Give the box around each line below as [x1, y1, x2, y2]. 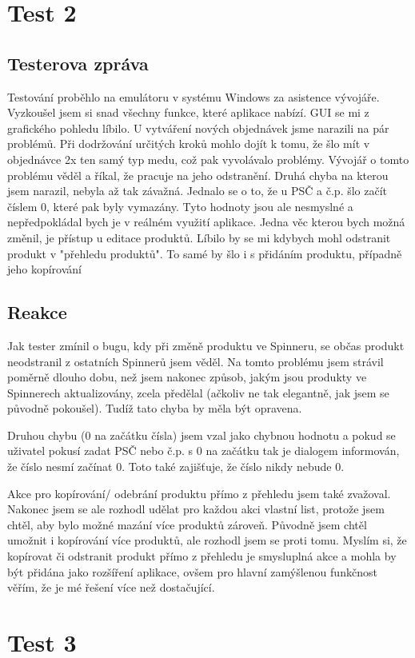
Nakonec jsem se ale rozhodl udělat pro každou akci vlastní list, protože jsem [7, 500, 385, 517]
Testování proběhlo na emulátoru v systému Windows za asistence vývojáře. [7, 88, 380, 105]
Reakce [7, 300, 67, 325]
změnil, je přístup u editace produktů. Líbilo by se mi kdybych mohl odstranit [7, 229, 391, 245]
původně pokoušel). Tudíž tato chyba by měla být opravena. [7, 400, 302, 417]
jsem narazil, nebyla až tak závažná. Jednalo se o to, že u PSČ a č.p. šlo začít [7, 182, 388, 199]
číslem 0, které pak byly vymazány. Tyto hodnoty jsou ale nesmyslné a [7, 197, 353, 214]
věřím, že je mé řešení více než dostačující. [7, 579, 215, 596]
